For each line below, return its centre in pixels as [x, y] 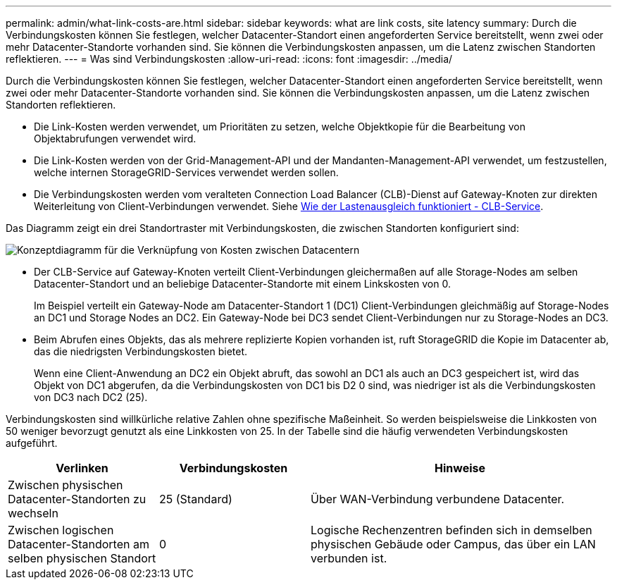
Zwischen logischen [61, 530]
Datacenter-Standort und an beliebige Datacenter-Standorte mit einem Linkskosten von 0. [242, 284]
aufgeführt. [32, 443]
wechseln [33, 513]
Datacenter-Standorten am [79, 544]
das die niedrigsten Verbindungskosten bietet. [141, 351]
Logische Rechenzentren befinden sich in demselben [451, 530]
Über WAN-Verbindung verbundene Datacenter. [438, 499]
